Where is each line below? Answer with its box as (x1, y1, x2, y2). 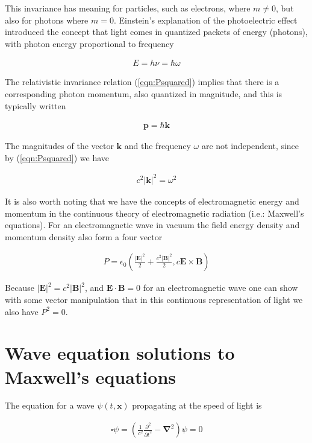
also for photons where (5, 13, 89, 26)
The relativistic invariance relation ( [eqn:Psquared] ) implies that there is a (5, 75, 279, 88)
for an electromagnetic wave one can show (143, 281, 298, 294)
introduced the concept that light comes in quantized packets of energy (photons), (5, 25, 308, 38)
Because (5, 281, 34, 294)
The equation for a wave (5, 399, 95, 412)
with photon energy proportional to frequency (5, 37, 174, 49)
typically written (5, 99, 66, 112)
